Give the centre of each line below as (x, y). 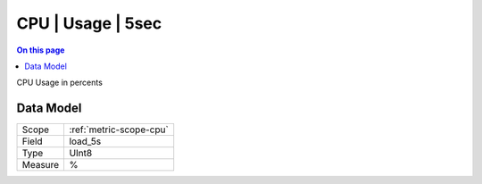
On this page (41, 50)
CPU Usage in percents (59, 83)
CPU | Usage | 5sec (89, 23)
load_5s (85, 141)
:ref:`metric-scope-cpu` (119, 130)
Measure (41, 165)
